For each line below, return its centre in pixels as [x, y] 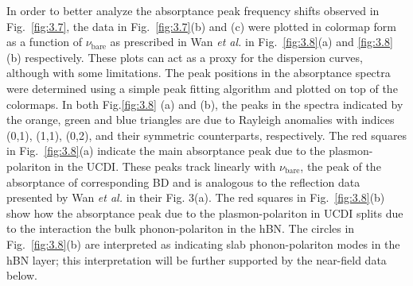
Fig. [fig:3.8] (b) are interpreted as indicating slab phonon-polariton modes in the [203, 243]
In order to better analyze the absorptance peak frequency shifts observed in [193, 10]
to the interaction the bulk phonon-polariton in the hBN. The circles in [181, 228]
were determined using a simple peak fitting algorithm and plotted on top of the [202, 88]
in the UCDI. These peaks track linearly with [165, 166]
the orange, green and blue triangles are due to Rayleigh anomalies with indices [201, 120]
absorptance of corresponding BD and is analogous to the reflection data [183, 182]
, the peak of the [341, 166]
